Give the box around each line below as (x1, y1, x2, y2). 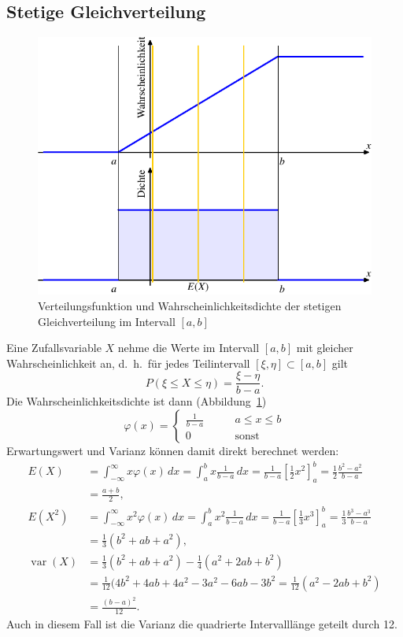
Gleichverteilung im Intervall (38, 313, 176, 329)
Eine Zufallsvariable (6, 339, 102, 356)
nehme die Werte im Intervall (117, 339, 260, 356)
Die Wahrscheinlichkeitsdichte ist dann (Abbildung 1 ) (6, 393, 267, 409)
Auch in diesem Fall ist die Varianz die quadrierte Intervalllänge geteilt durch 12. (6, 616, 397, 632)
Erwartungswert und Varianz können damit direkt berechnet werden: (6, 443, 339, 459)
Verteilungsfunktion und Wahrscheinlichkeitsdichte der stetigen (38, 298, 342, 314)
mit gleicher (296, 339, 353, 356)
